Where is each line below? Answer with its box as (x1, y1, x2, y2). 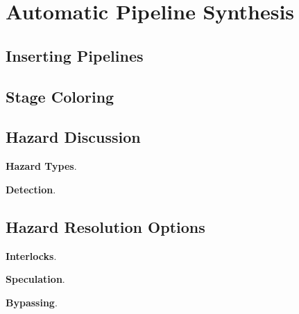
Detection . (6, 182, 56, 196)
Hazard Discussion (6, 126, 141, 148)
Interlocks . (6, 248, 57, 263)
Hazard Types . (6, 159, 77, 173)
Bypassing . (6, 295, 58, 309)
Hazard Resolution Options (6, 216, 205, 237)
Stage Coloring (6, 85, 114, 107)
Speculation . (6, 272, 65, 286)
